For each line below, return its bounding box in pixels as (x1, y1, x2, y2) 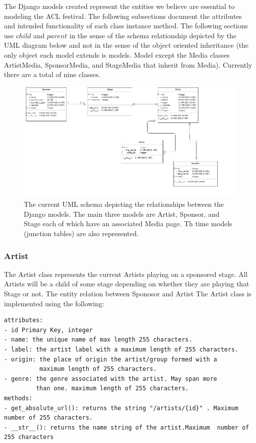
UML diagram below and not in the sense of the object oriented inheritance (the (4, 40, 249, 50)
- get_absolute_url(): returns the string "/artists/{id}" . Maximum (4, 404, 239, 412)
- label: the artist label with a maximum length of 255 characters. (4, 346, 239, 353)
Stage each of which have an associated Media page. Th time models (24, 218, 232, 229)
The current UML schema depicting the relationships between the (24, 199, 224, 209)
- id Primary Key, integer (4, 326, 93, 334)
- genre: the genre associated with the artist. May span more (4, 375, 217, 382)
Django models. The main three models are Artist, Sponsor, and (24, 208, 220, 219)
